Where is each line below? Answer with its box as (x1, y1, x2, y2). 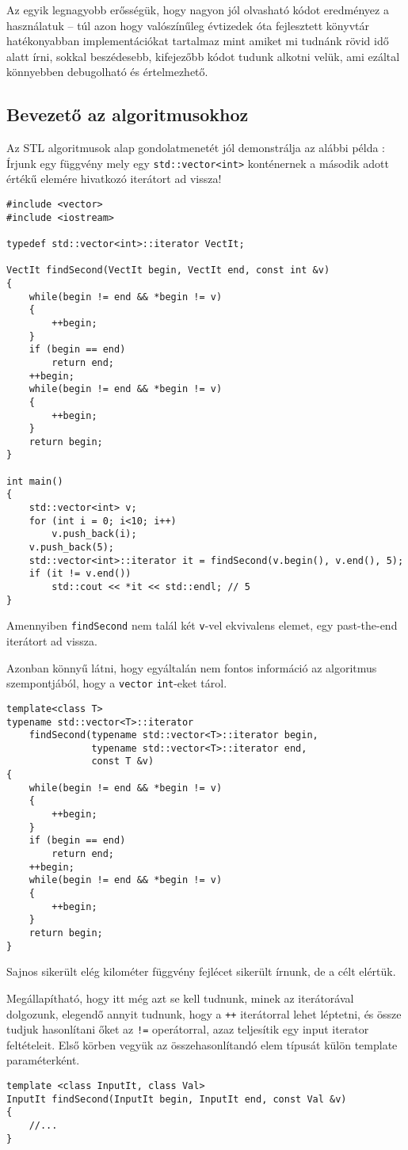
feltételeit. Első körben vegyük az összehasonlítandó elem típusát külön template (6, 1036, 398, 1053)
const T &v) (91, 756, 154, 767)
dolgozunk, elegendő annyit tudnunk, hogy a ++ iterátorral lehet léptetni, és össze (6, 1005, 402, 1022)
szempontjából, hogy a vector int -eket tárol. (6, 675, 227, 691)
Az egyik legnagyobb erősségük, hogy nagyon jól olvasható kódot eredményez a (6, 2, 389, 17)
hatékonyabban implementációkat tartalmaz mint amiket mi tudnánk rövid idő (6, 32, 389, 49)
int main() (6, 475, 63, 487)
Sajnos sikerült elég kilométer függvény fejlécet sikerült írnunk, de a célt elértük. (6, 963, 396, 980)
